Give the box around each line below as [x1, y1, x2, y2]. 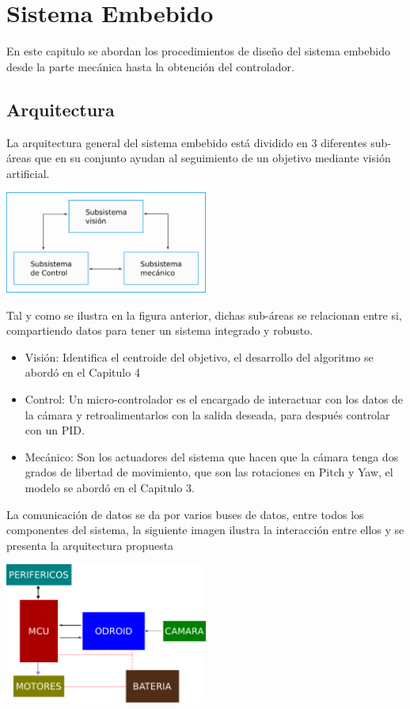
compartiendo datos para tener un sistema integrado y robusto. [6, 322, 313, 339]
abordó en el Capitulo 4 [25, 364, 140, 381]
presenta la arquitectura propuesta [6, 536, 174, 553]
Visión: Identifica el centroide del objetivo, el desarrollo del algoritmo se [25, 348, 374, 365]
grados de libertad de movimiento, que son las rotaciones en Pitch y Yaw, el [25, 464, 393, 480]
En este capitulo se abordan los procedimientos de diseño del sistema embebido [6, 43, 390, 59]
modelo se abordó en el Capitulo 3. [25, 479, 195, 495]
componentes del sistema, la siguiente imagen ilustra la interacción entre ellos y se [6, 521, 404, 538]
